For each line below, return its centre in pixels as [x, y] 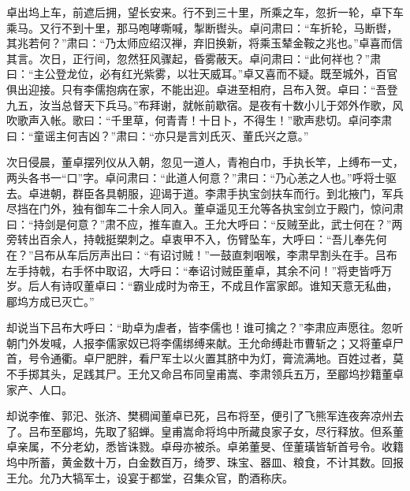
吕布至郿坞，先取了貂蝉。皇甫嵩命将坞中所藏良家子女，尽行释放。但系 [210, 431]
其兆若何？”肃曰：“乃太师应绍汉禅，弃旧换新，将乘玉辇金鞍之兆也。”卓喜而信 [205, 43]
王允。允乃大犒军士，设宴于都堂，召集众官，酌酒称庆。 [150, 477]
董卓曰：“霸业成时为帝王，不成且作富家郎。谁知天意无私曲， [240, 286]
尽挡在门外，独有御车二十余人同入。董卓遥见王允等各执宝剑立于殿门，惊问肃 [205, 208]
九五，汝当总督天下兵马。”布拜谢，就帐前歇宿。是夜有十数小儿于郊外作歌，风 [205, 104]
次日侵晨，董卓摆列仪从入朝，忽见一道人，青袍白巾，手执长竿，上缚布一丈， [205, 162]
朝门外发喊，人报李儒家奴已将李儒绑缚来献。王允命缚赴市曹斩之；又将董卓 [199, 342]
